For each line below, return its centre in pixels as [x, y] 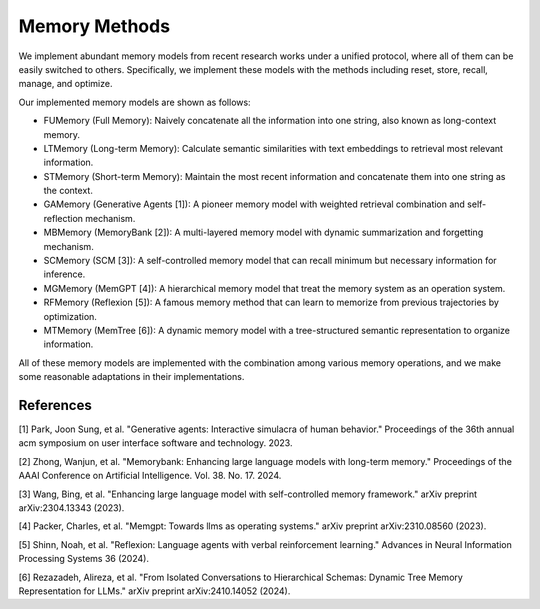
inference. [64, 274]
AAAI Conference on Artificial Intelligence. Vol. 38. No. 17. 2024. [150, 476]
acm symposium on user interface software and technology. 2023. [155, 443]
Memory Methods [94, 26]
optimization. [70, 316]
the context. [68, 191]
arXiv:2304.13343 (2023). [71, 508]
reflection [63, 218]
